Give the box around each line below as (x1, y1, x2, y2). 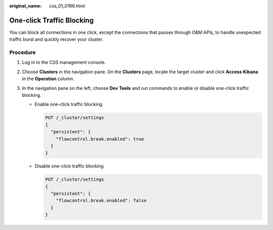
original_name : (9, 3, 42, 9)
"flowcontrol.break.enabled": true (56, 136, 144, 142)
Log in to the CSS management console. (22, 60, 106, 66)
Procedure (9, 49, 36, 56)
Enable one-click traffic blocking (34, 101, 103, 107)
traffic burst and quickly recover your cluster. (9, 36, 104, 42)
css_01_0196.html (49, 3, 85, 9)
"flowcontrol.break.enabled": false (56, 198, 147, 204)
